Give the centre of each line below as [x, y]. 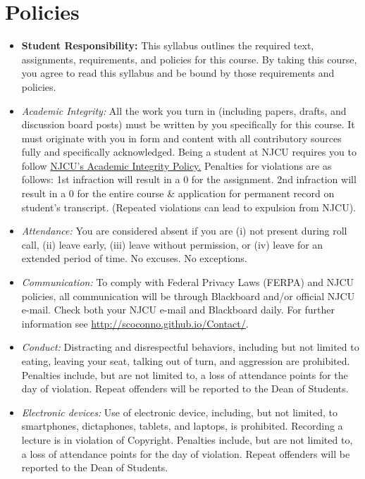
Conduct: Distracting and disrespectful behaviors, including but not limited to [190, 347]
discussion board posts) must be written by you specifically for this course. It [188, 124]
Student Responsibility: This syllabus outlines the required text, [168, 45]
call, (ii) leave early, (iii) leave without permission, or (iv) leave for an [172, 244]
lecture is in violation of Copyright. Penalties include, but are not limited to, [187, 439]
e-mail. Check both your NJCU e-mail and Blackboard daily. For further [178, 310]
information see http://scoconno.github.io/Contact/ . [135, 323]
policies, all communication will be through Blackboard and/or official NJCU [188, 296]
